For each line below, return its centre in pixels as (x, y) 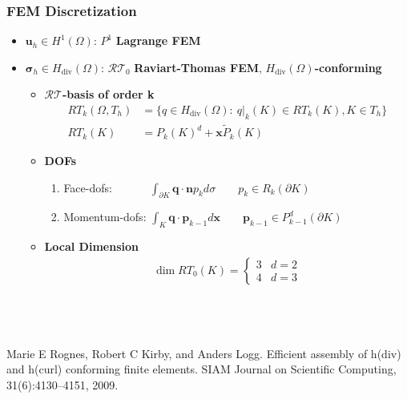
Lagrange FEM (158, 40)
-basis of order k (108, 94)
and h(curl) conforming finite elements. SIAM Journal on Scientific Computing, (201, 369)
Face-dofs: (88, 187)
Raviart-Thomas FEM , (198, 67)
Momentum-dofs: (105, 217)
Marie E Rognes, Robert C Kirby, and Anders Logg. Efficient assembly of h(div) (204, 353)
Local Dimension (91, 246)
